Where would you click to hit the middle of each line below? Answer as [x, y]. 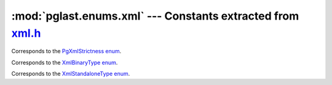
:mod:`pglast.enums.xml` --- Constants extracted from [155, 16]
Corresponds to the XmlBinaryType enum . [65, 62]
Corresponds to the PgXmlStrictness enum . [66, 51]
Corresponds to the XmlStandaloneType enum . [71, 74]
